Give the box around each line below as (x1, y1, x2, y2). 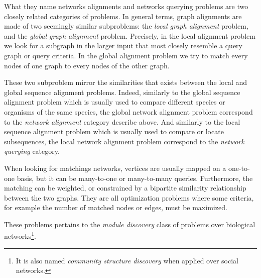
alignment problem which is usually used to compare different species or (4, 97, 225, 107)
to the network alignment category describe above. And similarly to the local (4, 116, 240, 127)
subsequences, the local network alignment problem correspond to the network (4, 136, 244, 146)
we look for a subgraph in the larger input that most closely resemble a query (4, 40, 242, 51)
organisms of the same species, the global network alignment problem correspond (4, 106, 253, 117)
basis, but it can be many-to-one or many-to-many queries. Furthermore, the (17, 172, 253, 183)
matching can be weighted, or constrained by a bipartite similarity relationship (4, 182, 246, 193)
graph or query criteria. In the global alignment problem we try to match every (4, 50, 248, 60)
